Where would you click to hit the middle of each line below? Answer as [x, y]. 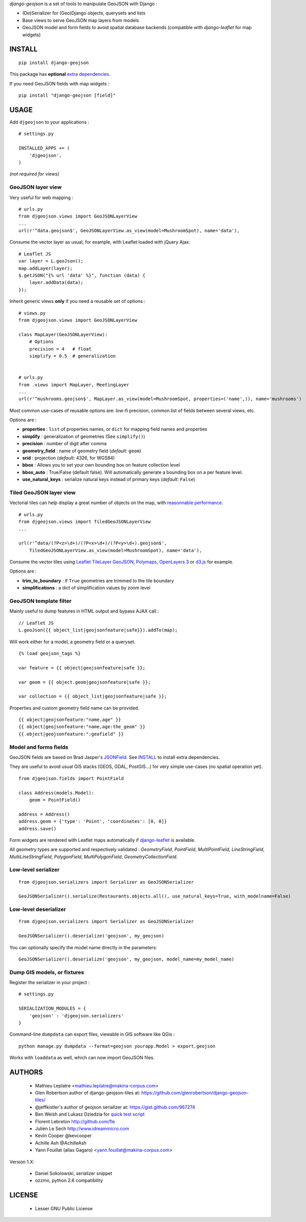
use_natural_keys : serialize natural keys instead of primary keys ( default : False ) [109, 479]
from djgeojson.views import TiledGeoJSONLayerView [85, 522]
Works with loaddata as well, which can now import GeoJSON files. [82, 1058]
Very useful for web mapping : [41, 198]
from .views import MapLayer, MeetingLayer [74, 385]
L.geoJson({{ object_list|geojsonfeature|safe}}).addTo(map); [98, 630]
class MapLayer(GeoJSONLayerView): [63, 334]
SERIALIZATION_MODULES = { [52, 1009]
